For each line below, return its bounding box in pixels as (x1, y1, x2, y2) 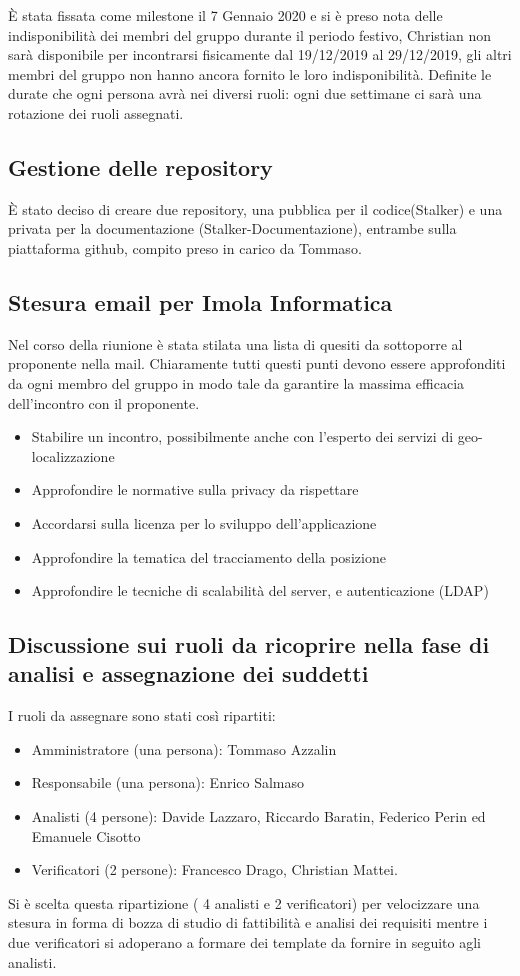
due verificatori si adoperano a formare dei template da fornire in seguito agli (8, 932, 481, 953)
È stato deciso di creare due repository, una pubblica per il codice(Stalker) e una (8, 198, 503, 219)
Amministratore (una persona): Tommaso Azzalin (31, 738, 337, 759)
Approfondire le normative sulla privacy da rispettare (31, 479, 359, 500)
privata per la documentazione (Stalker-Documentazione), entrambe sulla (8, 218, 457, 239)
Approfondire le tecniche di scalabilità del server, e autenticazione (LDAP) (31, 580, 489, 601)
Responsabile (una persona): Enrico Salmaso (31, 772, 305, 793)
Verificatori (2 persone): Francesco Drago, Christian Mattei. (31, 859, 398, 880)
